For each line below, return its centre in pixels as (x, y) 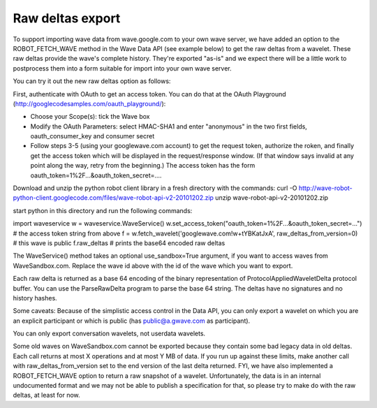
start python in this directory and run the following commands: (103, 210)
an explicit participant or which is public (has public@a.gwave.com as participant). (132, 321)
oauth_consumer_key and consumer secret (93, 136)
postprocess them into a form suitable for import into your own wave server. (122, 68)
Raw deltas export (67, 18)
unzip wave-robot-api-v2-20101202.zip (272, 198)
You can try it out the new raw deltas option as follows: (92, 81)
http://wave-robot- (325, 188)
